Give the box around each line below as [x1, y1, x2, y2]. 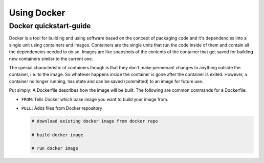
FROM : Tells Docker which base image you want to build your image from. [21, 96, 169, 102]
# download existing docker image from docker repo [31, 118, 158, 124]
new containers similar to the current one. [9, 56, 93, 61]
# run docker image [31, 145, 78, 151]
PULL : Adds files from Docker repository [21, 105, 103, 111]
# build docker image [31, 132, 84, 138]
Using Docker [9, 7, 66, 18]
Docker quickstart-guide [9, 21, 91, 30]
